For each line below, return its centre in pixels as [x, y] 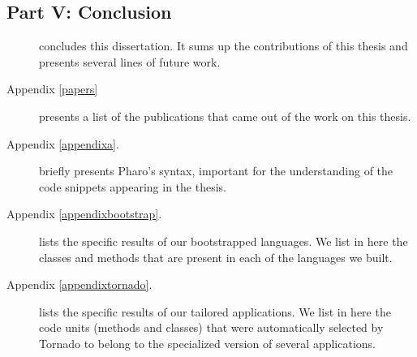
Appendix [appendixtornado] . [80, 284]
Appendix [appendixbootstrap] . [84, 214]
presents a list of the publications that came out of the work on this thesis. [225, 116]
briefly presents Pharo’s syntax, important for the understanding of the [216, 171]
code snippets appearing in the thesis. [133, 186]
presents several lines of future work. [130, 61]
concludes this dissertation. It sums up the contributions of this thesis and [224, 46]
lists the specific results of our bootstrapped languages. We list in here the [224, 241]
